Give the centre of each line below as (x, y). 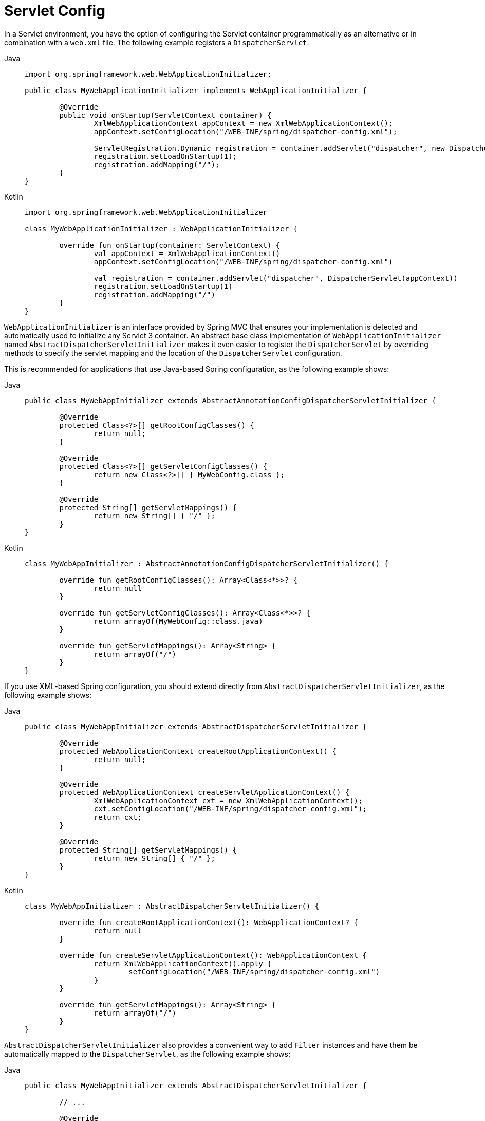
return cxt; (118, 817)
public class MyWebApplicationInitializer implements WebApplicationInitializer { (196, 90)
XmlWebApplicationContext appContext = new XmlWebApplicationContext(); (243, 123)
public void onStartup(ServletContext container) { (165, 115)
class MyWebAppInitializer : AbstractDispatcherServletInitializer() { (172, 906)
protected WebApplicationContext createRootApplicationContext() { (198, 751)
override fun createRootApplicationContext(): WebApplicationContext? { (209, 922)
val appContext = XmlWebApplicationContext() (187, 253)
